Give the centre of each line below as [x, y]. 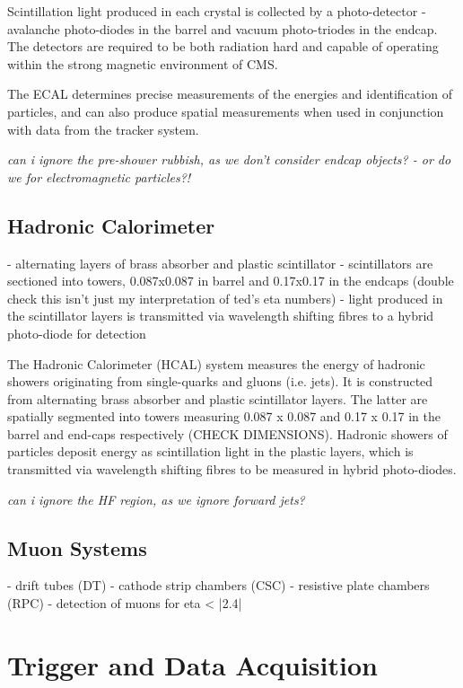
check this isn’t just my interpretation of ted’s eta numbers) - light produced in [225, 298]
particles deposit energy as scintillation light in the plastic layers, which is [210, 451]
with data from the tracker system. [103, 129]
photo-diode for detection [77, 333]
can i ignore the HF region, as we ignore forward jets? [156, 499]
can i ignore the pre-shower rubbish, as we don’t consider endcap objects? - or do [229, 159]
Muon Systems [77, 547]
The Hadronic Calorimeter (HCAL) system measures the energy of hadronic [216, 363]
